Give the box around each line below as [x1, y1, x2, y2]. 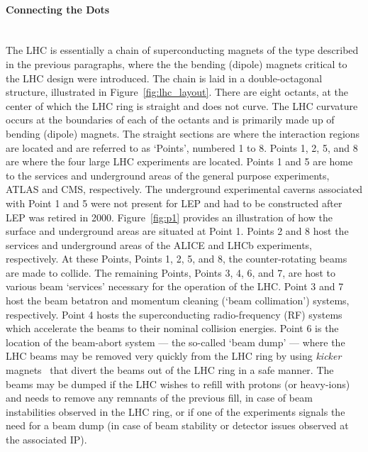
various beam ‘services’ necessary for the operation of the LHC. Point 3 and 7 [6, 279, 344, 294]
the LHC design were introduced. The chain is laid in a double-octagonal [6, 70, 323, 85]
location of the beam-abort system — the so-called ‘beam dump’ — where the [6, 334, 345, 349]
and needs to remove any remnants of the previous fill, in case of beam [6, 390, 313, 405]
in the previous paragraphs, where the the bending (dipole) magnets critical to [6, 56, 347, 71]
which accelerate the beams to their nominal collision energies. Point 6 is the [6, 321, 339, 336]
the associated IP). [6, 432, 87, 447]
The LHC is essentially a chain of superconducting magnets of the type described [6, 43, 359, 57]
